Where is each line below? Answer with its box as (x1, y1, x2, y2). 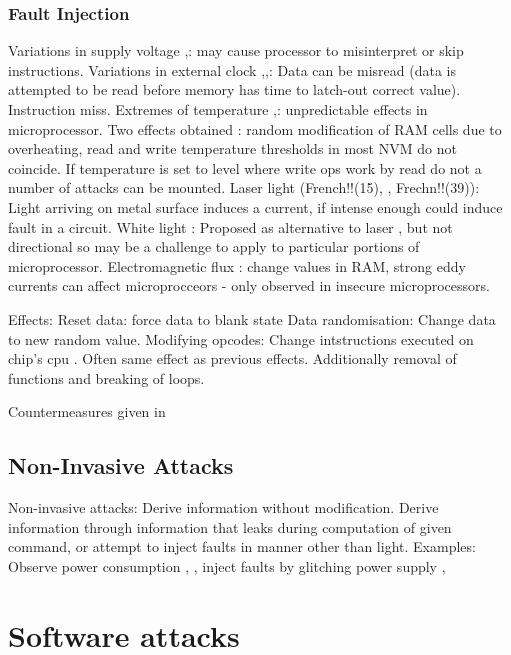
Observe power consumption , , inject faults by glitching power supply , (8, 555, 446, 576)
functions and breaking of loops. (8, 367, 205, 388)
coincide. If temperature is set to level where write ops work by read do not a (8, 157, 482, 178)
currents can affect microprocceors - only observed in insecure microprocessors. (8, 275, 490, 296)
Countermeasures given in (8, 401, 166, 422)
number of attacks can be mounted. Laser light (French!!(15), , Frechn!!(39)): (8, 177, 480, 198)
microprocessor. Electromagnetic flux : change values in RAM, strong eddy (8, 255, 466, 276)
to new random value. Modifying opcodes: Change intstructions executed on (8, 328, 474, 349)
